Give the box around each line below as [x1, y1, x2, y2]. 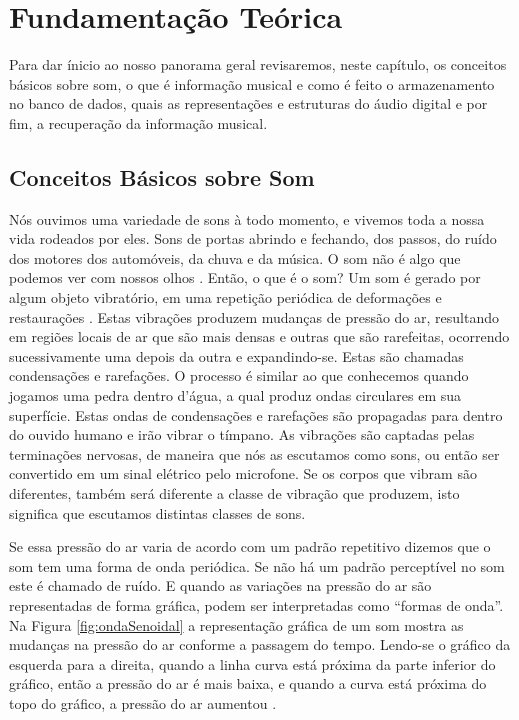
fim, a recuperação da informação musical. [9, 112, 268, 133]
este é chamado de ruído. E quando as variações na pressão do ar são [9, 575, 432, 596]
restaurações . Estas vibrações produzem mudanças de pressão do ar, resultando [9, 306, 499, 327]
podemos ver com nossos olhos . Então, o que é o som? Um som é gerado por [9, 267, 481, 288]
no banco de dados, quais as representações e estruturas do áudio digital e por [9, 93, 488, 114]
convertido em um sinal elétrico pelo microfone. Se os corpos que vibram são [9, 463, 477, 484]
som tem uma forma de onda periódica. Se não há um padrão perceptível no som [9, 555, 505, 576]
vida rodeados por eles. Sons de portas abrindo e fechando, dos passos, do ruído [9, 228, 497, 249]
